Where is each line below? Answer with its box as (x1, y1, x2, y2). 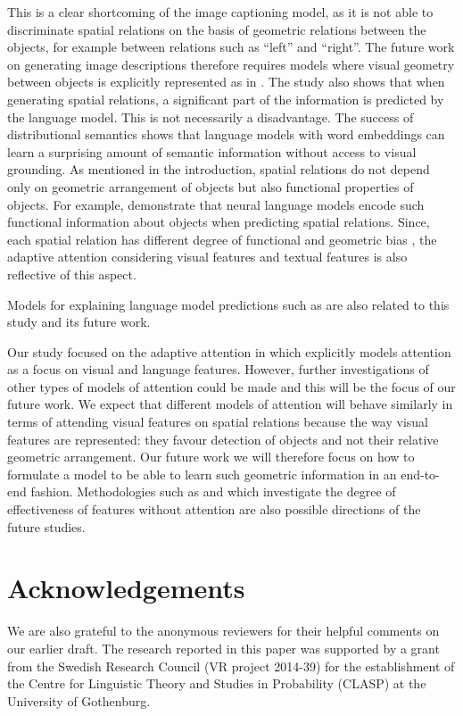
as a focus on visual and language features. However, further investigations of (7, 360, 429, 379)
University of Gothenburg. (7, 691, 151, 710)
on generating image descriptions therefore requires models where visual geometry (7, 54, 455, 73)
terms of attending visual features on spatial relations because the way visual (7, 412, 428, 431)
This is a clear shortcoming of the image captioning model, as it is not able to (7, 3, 434, 21)
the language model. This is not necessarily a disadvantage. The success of (7, 107, 414, 126)
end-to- (401, 464, 440, 483)
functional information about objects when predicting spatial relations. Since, (7, 212, 430, 231)
